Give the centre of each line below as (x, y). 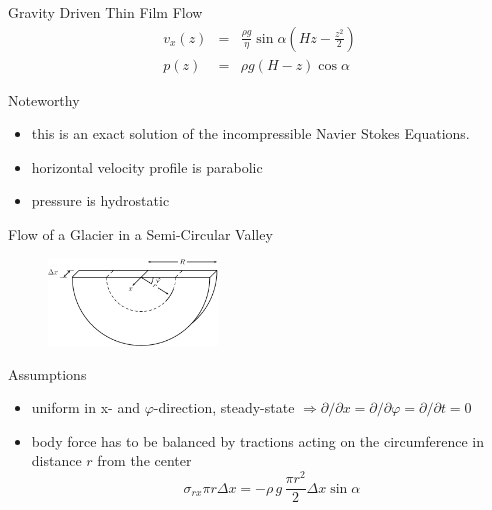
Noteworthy (44, 99)
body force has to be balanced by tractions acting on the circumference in (257, 440)
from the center (144, 460)
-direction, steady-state (224, 407)
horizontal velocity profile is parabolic (147, 166)
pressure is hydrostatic (100, 200)
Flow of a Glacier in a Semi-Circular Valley (140, 234)
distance (56, 460)
